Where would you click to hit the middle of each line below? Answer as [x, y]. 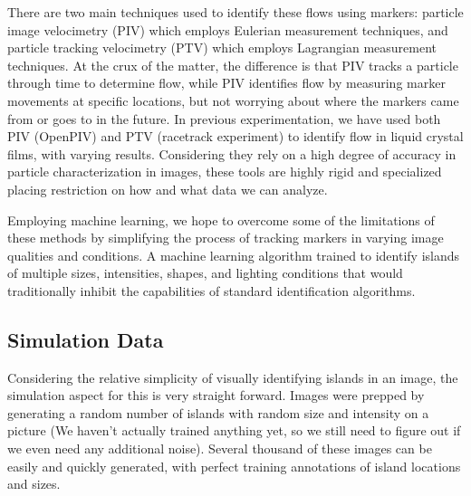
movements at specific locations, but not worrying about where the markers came [233, 100]
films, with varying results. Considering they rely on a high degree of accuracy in [232, 153]
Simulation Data [86, 339]
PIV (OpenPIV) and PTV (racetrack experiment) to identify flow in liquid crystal [235, 136]
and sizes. [34, 484]
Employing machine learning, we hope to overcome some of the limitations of [221, 219]
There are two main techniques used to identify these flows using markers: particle [235, 12]
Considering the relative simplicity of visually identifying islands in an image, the [233, 377]
